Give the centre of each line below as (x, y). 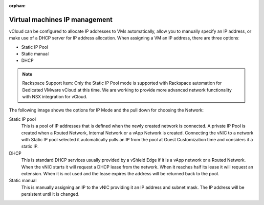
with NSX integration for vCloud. (55, 97)
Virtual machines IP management (61, 19)
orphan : (17, 6)
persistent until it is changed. (50, 194)
